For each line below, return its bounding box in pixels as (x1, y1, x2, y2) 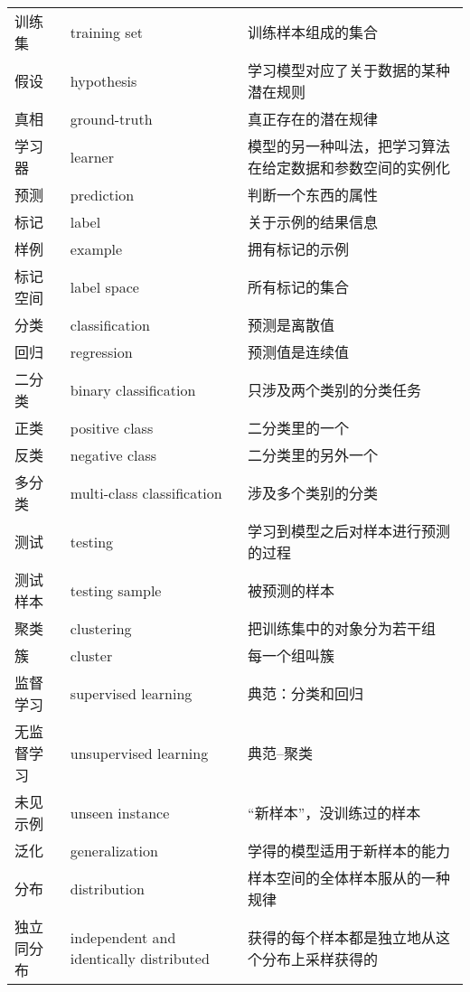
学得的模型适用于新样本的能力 (248, 840, 451, 861)
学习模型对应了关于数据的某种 (248, 60, 451, 80)
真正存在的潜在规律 (248, 108, 379, 129)
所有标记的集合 (248, 276, 350, 297)
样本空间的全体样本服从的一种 (248, 867, 451, 888)
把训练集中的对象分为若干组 (248, 618, 437, 639)
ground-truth (70, 108, 153, 129)
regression (70, 341, 133, 362)
